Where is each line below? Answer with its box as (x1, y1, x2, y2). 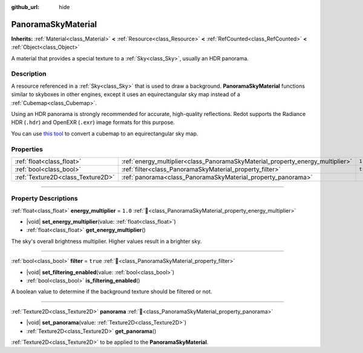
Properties (11, 145, 44, 154)
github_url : (11, 4, 39, 10)
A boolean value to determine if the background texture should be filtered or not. (11, 288, 212, 296)
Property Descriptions (11, 194, 78, 202)
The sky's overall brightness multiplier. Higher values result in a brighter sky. (11, 238, 202, 245)
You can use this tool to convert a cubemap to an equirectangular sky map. (11, 130, 198, 137)
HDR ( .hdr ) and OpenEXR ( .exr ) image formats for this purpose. (11, 118, 175, 126)
